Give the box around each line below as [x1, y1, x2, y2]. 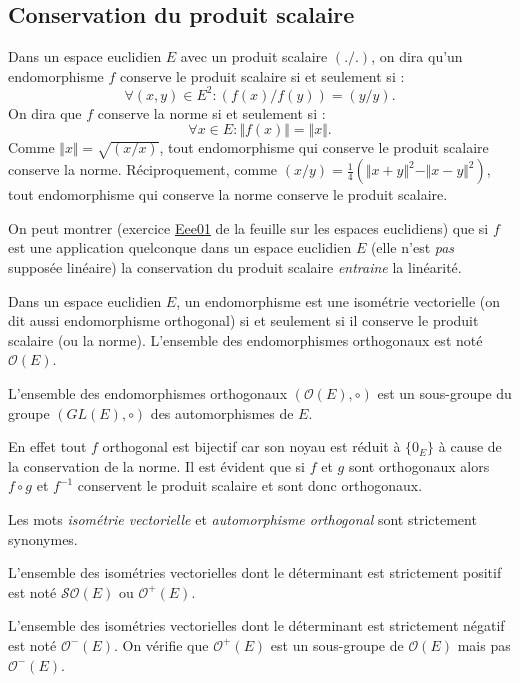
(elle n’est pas [370, 237, 455, 258]
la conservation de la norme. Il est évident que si [8, 455, 305, 476]
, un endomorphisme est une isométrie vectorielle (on [176, 290, 501, 311]
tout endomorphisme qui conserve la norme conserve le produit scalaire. [8, 184, 448, 205]
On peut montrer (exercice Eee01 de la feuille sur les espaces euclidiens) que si [8, 217, 489, 238]
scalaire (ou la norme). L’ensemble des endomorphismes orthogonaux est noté [8, 329, 483, 350]
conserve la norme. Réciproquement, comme [8, 159, 278, 180]
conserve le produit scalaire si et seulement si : [119, 65, 405, 86]
